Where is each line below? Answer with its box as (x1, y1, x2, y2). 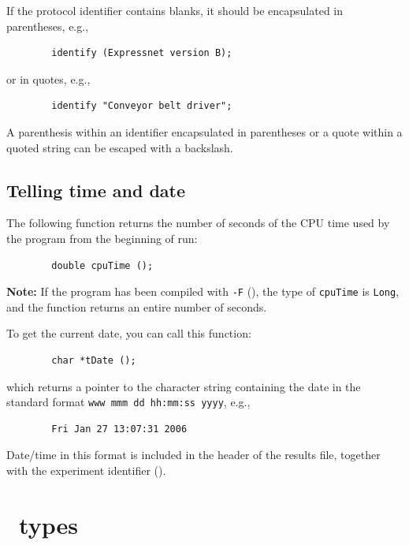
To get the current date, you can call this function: (6, 325, 251, 342)
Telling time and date (6, 177, 186, 202)
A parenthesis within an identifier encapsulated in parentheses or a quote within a (6, 123, 403, 140)
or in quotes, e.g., (6, 70, 91, 87)
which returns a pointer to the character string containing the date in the (6, 378, 361, 394)
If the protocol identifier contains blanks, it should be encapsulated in (6, 2, 344, 18)
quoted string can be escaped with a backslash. (6, 139, 233, 155)
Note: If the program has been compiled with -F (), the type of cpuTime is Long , (6, 283, 400, 300)
